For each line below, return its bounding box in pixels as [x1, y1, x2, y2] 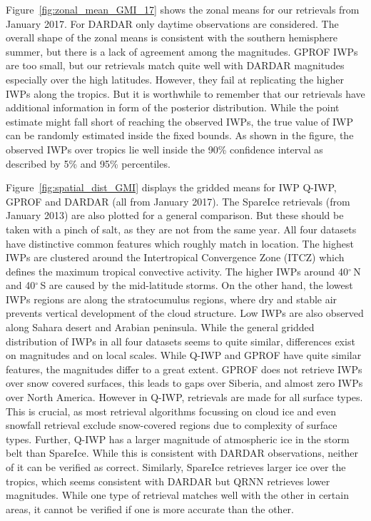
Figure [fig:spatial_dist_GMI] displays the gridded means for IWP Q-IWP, [6, 180, 337, 195]
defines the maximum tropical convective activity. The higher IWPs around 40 [6, 263, 348, 278]
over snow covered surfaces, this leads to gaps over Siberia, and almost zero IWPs [6, 375, 363, 390]
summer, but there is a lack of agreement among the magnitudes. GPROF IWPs [6, 44, 358, 59]
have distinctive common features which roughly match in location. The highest [6, 236, 354, 251]
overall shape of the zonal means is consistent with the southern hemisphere [6, 30, 337, 45]
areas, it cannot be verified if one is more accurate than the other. [6, 501, 294, 516]
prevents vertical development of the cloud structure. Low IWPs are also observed [6, 305, 364, 320]
